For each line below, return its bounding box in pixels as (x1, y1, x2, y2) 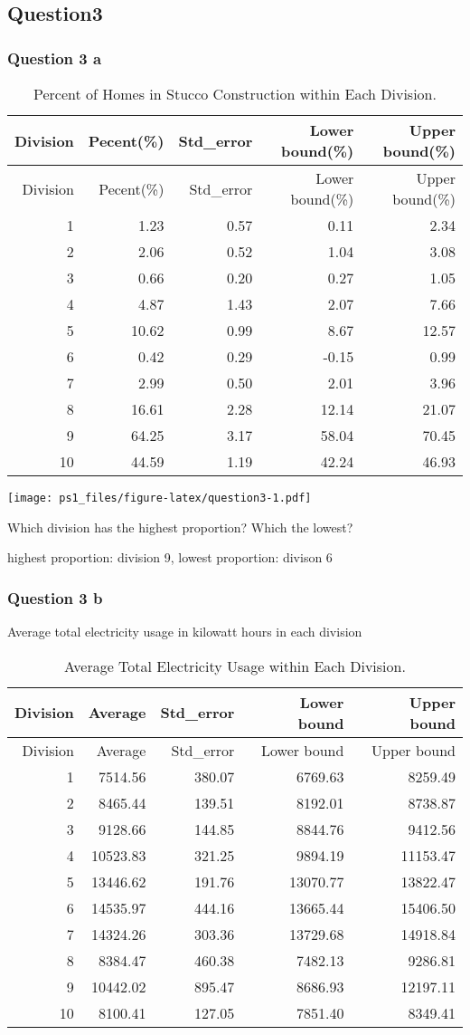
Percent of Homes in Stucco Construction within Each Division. (33, 83, 437, 104)
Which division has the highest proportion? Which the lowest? (7, 517, 353, 536)
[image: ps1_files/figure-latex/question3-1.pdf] (7, 492, 312, 504)
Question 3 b (7, 586, 103, 609)
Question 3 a (7, 46, 102, 69)
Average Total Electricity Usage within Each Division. (64, 655, 406, 676)
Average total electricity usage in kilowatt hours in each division (7, 622, 362, 641)
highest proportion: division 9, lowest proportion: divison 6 (7, 548, 333, 567)
